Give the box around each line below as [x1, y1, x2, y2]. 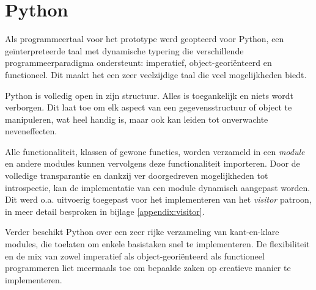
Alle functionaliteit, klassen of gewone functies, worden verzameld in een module [5, 145, 305, 158]
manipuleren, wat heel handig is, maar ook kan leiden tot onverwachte [5, 112, 268, 125]
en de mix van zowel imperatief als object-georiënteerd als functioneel [5, 249, 265, 262]
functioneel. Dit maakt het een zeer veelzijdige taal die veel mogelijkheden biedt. [5, 68, 307, 81]
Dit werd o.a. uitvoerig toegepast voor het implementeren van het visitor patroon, [5, 193, 312, 206]
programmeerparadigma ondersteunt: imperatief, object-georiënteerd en [5, 56, 272, 69]
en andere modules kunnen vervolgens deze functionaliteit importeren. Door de [5, 157, 300, 170]
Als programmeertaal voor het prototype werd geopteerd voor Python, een [5, 32, 284, 45]
